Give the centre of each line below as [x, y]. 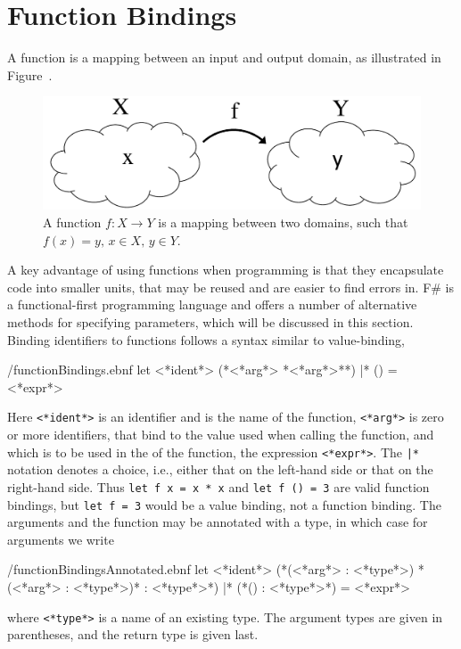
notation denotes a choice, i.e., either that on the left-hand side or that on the [220, 469]
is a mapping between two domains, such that [283, 222]
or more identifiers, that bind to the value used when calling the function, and [221, 435]
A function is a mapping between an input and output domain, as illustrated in [224, 58]
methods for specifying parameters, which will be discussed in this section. [210, 321]
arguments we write [61, 539]
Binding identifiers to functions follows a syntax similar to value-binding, [206, 339]
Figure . [30, 74]
